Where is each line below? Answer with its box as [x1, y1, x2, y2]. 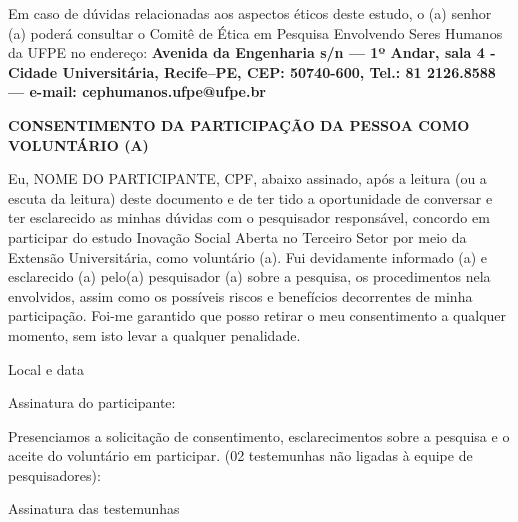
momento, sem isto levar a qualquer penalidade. [8, 324, 301, 345]
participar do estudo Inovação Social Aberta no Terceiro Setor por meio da [8, 226, 467, 247]
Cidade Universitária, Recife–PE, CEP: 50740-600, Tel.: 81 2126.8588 [8, 61, 496, 82]
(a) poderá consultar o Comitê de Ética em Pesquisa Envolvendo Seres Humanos [8, 22, 503, 43]
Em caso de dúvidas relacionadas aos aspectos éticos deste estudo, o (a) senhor [8, 3, 492, 23]
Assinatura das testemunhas [8, 498, 180, 519]
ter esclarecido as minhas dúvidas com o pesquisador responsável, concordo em [8, 207, 490, 228]
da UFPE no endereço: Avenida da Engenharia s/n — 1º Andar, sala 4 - [8, 42, 496, 63]
